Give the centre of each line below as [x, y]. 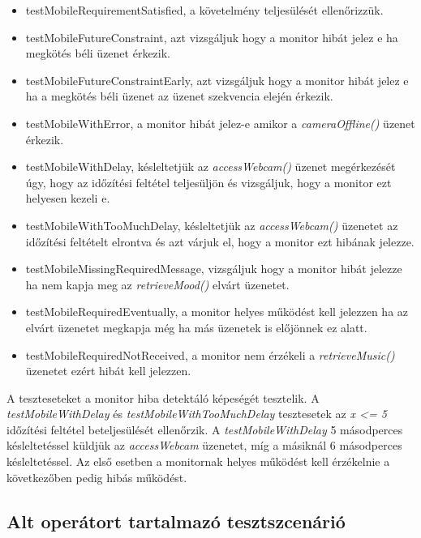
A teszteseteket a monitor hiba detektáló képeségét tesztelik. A [163, 397]
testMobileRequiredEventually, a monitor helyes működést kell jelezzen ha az [217, 312]
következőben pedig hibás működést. [97, 477]
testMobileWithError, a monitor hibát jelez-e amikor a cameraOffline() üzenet [220, 123]
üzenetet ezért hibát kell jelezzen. [108, 371]
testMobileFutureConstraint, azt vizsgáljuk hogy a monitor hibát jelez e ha [212, 37]
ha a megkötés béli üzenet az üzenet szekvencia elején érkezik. [179, 96]
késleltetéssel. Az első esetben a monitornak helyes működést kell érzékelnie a [198, 461]
